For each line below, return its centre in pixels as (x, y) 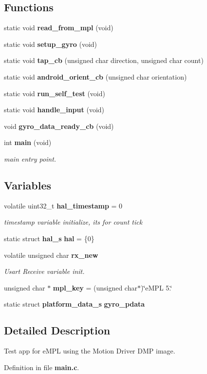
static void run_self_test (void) (55, 93)
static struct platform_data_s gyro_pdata (75, 304)
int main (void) (28, 142)
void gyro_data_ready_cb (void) (59, 126)
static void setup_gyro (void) (51, 44)
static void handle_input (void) (54, 110)
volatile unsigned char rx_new (51, 255)
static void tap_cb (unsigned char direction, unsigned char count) (104, 60)
